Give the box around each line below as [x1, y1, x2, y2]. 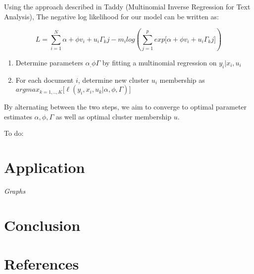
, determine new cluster [78, 74, 150, 85]
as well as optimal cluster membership [55, 111, 171, 121]
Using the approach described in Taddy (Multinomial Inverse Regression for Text [4, 1, 251, 11]
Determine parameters [15, 57, 83, 67]
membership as [159, 74, 205, 85]
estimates [4, 111, 32, 121]
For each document [15, 74, 74, 85]
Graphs [4, 186, 26, 196]
